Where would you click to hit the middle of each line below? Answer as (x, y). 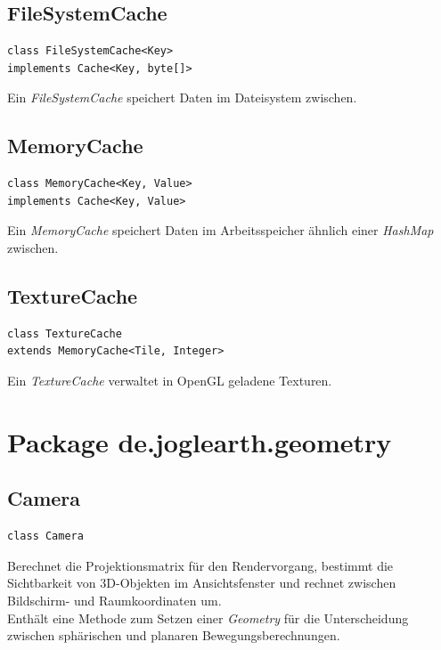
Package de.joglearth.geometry (200, 441)
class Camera (45, 536)
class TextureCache (65, 333)
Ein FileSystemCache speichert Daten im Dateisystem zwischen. (182, 97)
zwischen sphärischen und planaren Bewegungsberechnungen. (174, 635)
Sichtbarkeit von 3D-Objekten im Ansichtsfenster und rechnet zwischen (202, 583)
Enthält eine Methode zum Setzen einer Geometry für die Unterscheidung (208, 617)
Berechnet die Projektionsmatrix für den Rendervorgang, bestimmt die (200, 565)
